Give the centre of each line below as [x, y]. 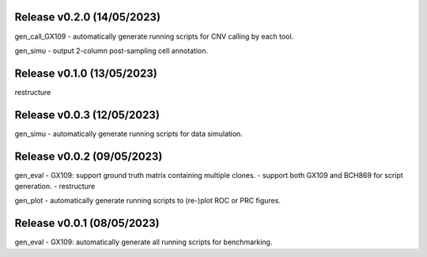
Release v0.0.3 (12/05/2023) [87, 115]
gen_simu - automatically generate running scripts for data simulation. [128, 134]
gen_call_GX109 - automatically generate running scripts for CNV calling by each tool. [154, 36]
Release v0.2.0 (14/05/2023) [88, 17]
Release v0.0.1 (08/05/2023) [87, 223]
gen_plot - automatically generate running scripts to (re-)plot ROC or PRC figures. [147, 201]
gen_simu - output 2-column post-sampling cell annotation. [111, 51]
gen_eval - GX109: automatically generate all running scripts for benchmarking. [144, 242]
